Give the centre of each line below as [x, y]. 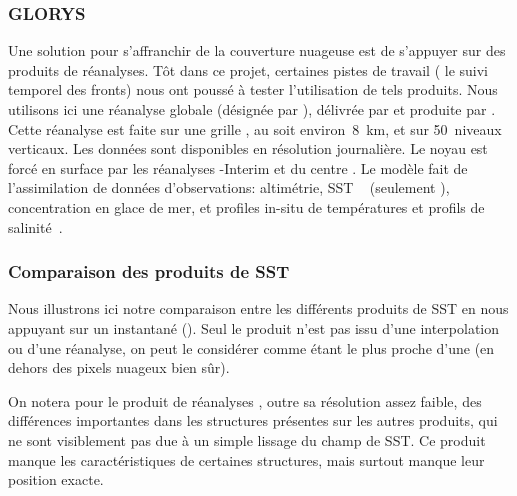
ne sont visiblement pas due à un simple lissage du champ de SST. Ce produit [247, 439]
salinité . [35, 226]
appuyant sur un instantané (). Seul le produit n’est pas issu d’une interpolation [254, 327]
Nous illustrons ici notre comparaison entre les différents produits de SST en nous [258, 308]
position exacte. [56, 479]
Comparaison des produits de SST [149, 271]
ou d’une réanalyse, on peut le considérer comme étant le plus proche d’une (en [251, 347]
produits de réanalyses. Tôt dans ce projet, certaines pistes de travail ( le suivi [248, 69]
